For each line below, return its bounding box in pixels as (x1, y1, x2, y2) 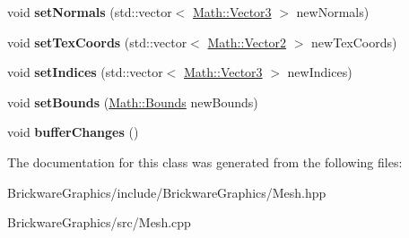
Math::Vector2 (207, 32, 287, 51)
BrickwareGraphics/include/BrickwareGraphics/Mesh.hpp (7, 183, 326, 201)
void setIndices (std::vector (7, 63, 163, 81)
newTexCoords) (311, 32, 397, 51)
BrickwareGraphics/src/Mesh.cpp (7, 213, 191, 232)
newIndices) (287, 63, 352, 81)
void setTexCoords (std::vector (7, 32, 187, 51)
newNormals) (296, 3, 370, 21)
